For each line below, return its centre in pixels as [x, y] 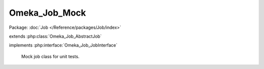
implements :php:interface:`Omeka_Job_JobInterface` [63, 45]
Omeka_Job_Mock [48, 13]
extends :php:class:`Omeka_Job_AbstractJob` [55, 36]
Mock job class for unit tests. [50, 56]
